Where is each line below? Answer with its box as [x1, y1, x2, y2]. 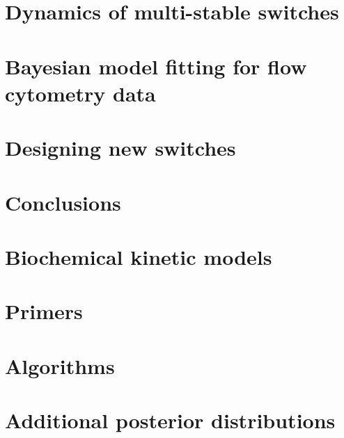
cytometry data [5, 79, 156, 107]
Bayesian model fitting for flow [5, 51, 307, 80]
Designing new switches [5, 133, 236, 162]
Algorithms [5, 351, 115, 380]
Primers [5, 297, 83, 325]
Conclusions [5, 188, 121, 216]
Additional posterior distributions [5, 406, 336, 434]
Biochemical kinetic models [5, 242, 272, 270]
